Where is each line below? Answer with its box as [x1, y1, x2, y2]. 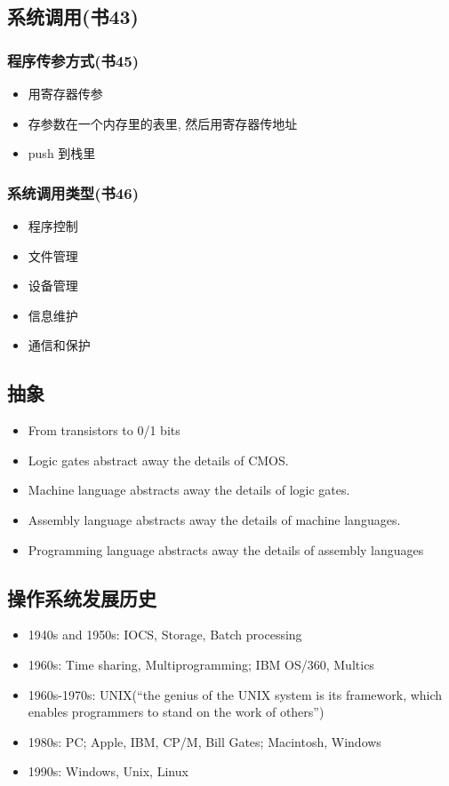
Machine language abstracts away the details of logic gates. [28, 480, 350, 499]
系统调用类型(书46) [7, 181, 139, 203]
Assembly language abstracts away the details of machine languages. [28, 510, 401, 528]
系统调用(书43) [7, 3, 139, 30]
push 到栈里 [28, 144, 96, 163]
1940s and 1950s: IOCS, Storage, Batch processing [28, 625, 302, 644]
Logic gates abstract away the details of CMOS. [28, 450, 289, 469]
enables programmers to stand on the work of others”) [28, 703, 325, 721]
